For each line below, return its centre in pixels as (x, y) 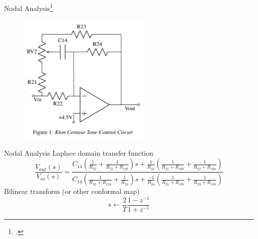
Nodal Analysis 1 (29, 7)
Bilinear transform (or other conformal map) (72, 191)
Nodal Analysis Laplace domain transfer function (79, 152)
